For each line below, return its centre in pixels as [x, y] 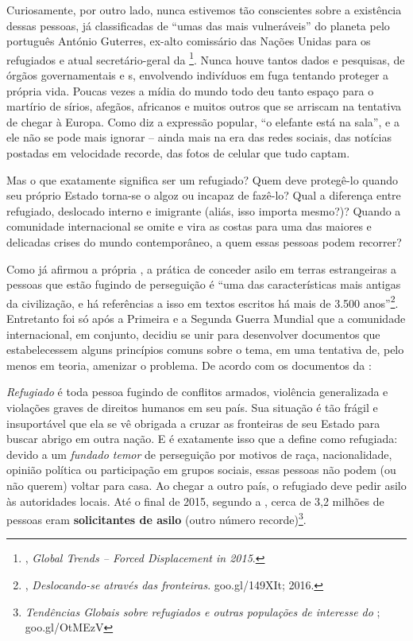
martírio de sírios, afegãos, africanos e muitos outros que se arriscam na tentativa [204, 106]
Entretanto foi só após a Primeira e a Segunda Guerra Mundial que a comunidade [206, 318]
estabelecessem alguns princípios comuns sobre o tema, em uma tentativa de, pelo [205, 350]
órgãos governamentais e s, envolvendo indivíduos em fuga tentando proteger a [198, 75]
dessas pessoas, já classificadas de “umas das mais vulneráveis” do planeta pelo [198, 25]
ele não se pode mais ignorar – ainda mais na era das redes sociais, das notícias [199, 137]
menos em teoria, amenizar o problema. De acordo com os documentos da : [189, 365]
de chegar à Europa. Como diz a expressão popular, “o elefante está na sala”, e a [203, 121]
